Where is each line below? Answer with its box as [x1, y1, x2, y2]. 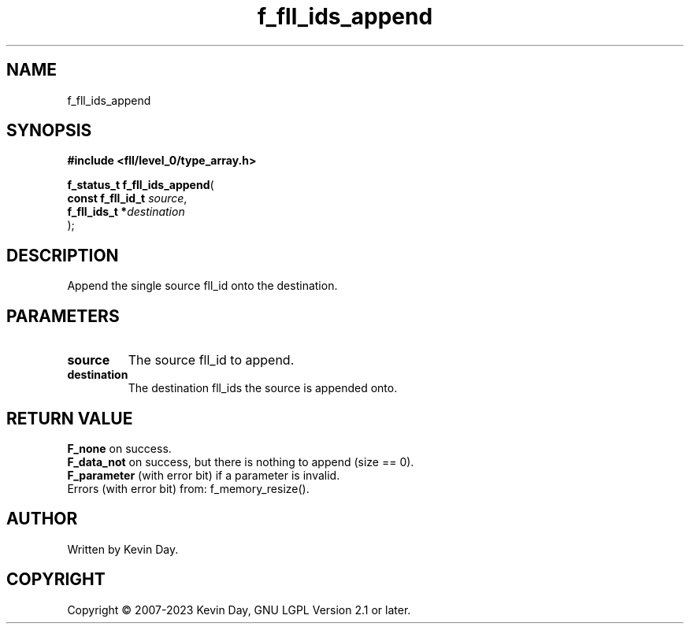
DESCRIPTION [6, 245, 119, 265]
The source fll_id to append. [128, 352, 295, 369]
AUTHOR [6, 509, 78, 529]
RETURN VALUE [6, 408, 133, 428]
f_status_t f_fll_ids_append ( [67, 178, 214, 192]
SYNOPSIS [6, 120, 92, 141]
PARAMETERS [6, 306, 120, 326]
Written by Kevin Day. [67, 542, 179, 556]
